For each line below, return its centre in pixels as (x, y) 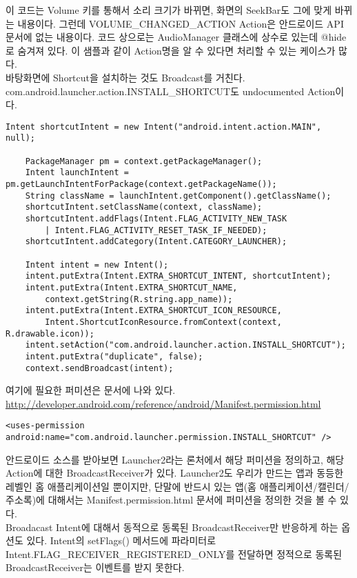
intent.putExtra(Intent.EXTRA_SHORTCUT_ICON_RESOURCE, (153, 311)
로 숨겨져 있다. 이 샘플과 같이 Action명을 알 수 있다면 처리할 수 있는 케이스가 (171, 50)
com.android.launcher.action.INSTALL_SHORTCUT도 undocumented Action (171, 91)
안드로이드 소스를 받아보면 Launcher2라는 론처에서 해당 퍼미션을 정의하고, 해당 (175, 459)
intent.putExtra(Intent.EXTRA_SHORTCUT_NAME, (131, 287)
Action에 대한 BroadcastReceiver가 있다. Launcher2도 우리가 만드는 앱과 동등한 (175, 473)
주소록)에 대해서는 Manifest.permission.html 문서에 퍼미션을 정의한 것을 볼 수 (171, 500)
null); (20, 138)
